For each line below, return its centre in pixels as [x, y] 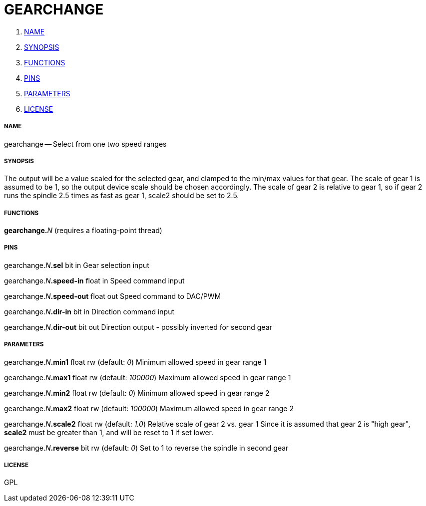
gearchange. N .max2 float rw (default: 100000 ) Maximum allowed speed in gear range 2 [149, 408]
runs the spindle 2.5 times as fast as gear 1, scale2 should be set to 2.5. [122, 196]
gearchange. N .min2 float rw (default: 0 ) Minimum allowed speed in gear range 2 [137, 393]
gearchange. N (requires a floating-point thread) [83, 231]
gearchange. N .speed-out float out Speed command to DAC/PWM [113, 296]
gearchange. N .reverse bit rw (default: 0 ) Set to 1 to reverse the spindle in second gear [146, 448]
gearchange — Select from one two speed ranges [85, 144]
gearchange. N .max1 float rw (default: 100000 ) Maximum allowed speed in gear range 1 [148, 377]
